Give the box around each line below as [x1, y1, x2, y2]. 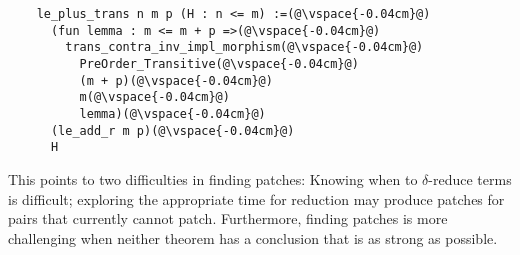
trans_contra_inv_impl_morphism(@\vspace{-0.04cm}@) [65, 40, 424, 55]
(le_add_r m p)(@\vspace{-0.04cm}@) [50, 123, 295, 138]
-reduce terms [428, 168, 512, 189]
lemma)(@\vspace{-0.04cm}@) [79, 106, 266, 121]
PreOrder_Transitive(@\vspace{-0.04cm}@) [79, 56, 359, 71]
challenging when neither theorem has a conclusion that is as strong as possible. [8, 227, 498, 248]
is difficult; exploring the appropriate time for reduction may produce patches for [8, 188, 505, 209]
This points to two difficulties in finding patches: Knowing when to [8, 168, 418, 189]
